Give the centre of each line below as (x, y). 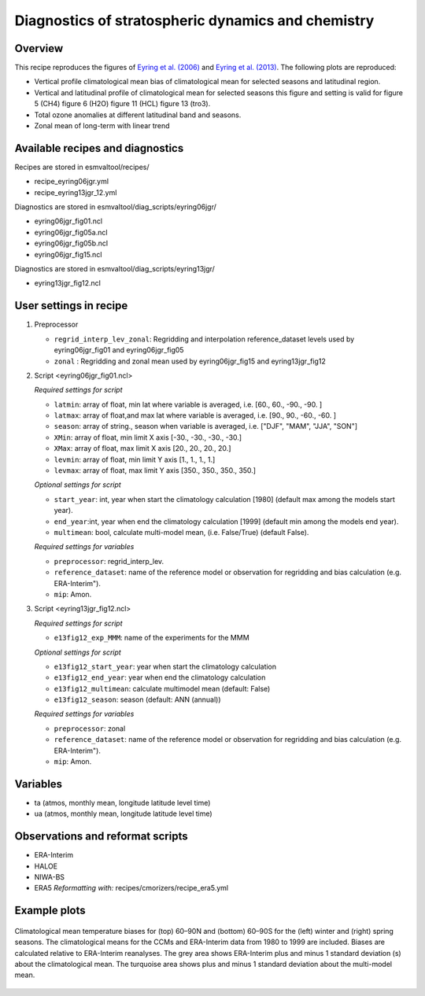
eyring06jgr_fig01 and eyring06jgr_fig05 (119, 350)
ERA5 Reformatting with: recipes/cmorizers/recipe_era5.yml (131, 888)
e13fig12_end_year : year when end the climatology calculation (160, 677)
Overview (39, 48)
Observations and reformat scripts (101, 837)
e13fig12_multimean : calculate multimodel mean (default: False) (162, 688)
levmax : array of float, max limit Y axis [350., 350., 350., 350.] (155, 470)
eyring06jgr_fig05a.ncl (71, 232)
